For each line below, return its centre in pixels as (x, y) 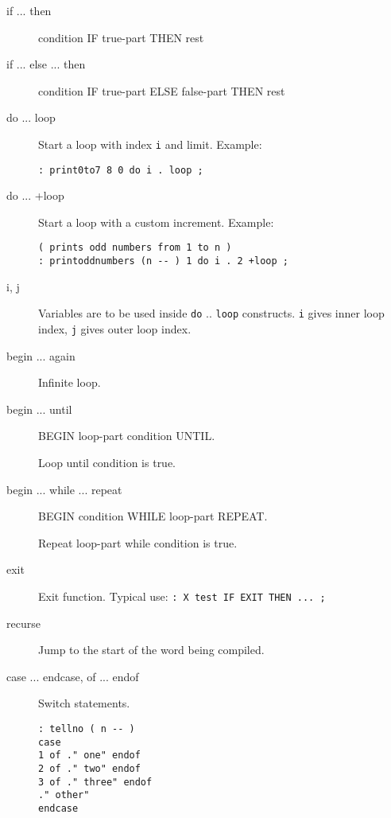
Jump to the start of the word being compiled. (151, 650)
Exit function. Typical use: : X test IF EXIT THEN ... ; (182, 596)
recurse (23, 623)
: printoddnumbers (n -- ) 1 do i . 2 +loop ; (163, 261)
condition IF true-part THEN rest (121, 37)
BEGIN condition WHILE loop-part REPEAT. (153, 516)
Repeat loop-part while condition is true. (138, 542)
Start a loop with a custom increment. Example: (156, 222)
